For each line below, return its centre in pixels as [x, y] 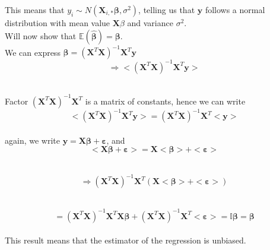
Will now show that [41, 35]
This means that [35, 10]
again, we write [32, 140]
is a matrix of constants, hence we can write [165, 101]
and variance [150, 23]
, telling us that [167, 10]
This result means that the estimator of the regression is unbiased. [126, 240]
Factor [17, 101]
